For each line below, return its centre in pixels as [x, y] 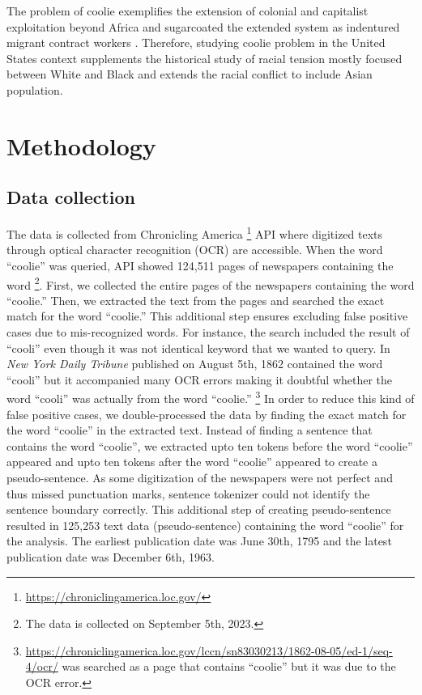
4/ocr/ [42, 666]
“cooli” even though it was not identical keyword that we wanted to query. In [198, 347]
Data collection [71, 197]
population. [35, 89]
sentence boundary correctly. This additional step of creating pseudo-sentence [199, 509]
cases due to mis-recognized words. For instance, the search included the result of [208, 332]
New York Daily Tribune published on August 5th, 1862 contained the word [195, 364]
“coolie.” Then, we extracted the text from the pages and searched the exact [196, 300]
